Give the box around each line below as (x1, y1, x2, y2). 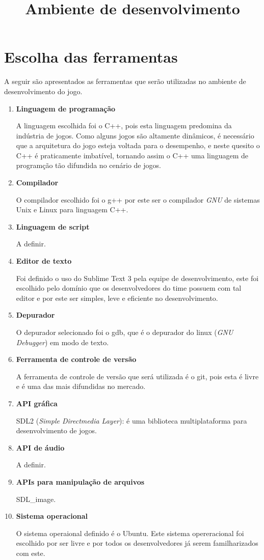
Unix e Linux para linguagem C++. (16, 204, 128, 215)
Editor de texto (16, 256, 72, 266)
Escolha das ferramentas (4, 46, 178, 67)
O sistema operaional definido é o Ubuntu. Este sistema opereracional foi (16, 527, 244, 538)
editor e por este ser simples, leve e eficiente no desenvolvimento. (16, 292, 218, 303)
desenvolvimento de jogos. (16, 425, 97, 436)
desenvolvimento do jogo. (4, 86, 83, 96)
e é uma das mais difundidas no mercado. (16, 381, 146, 391)
